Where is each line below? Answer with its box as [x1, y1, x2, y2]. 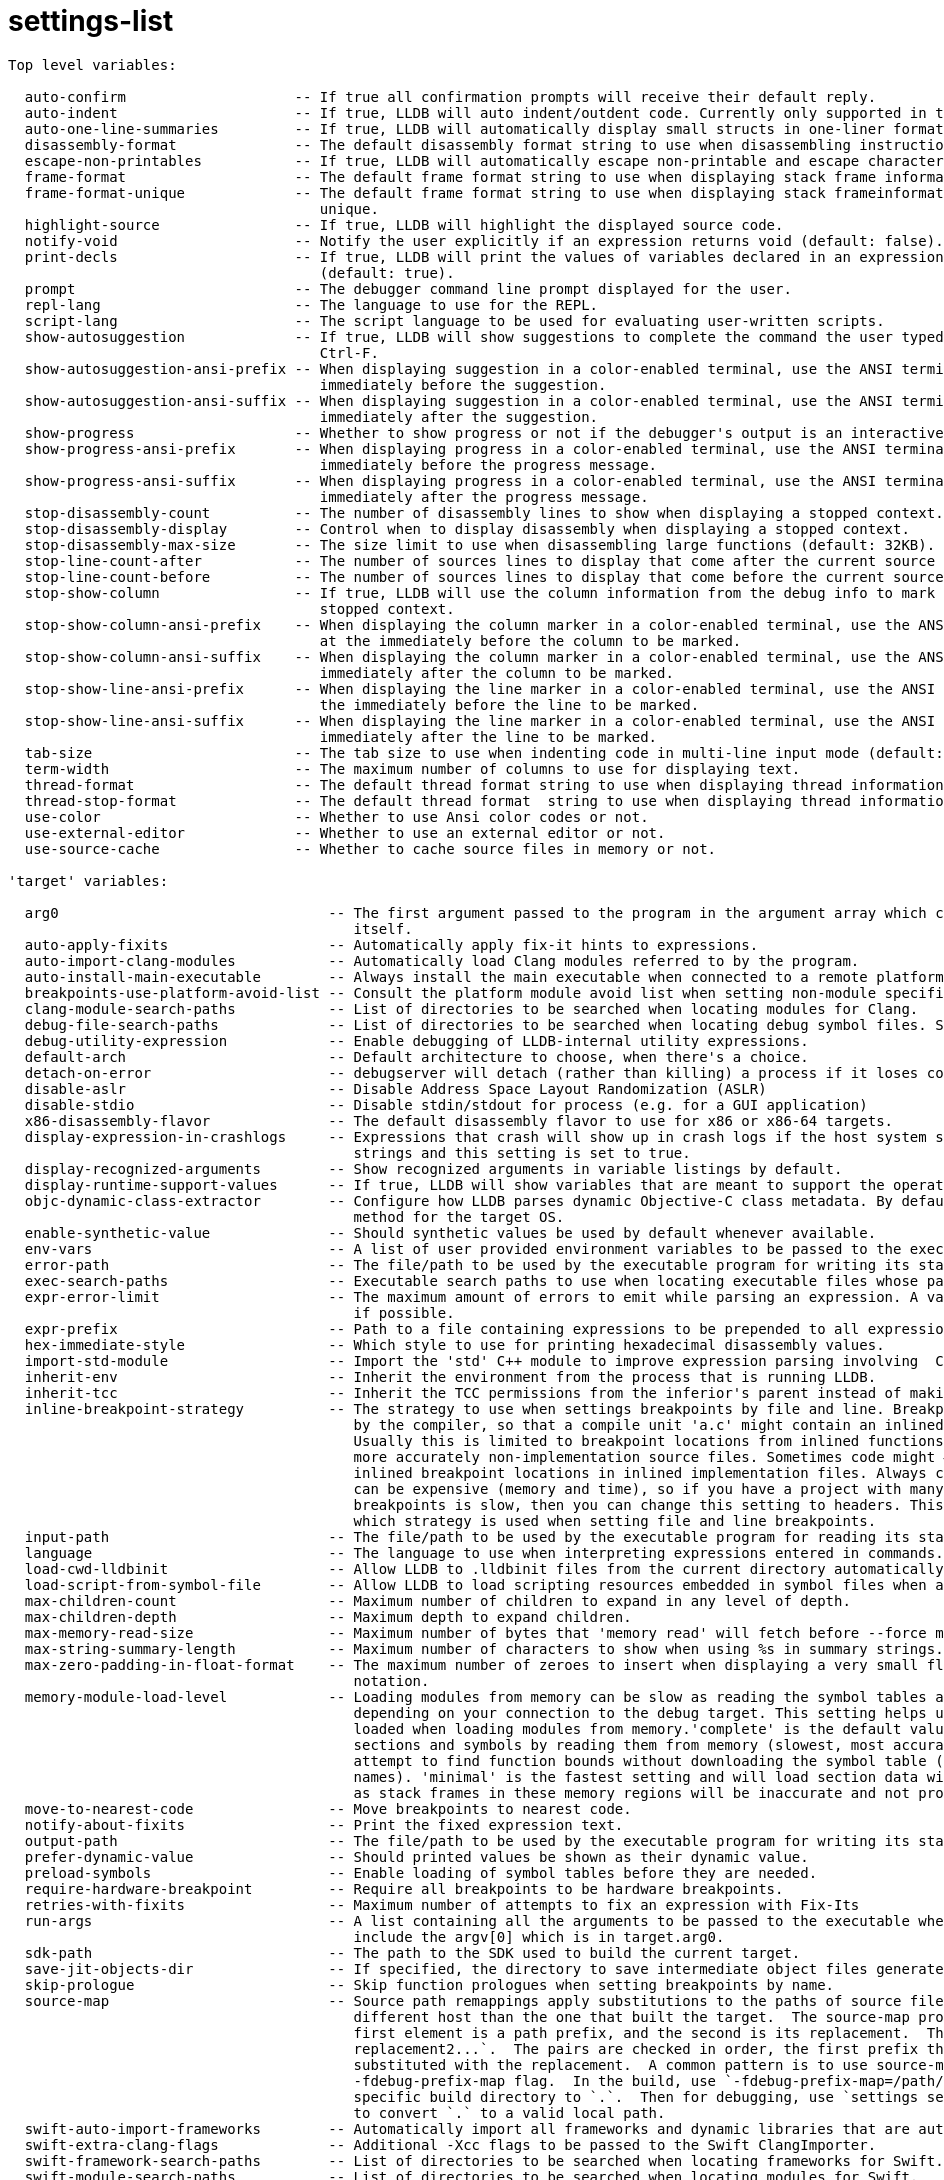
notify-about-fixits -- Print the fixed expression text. [24, 1816, 624, 1833]
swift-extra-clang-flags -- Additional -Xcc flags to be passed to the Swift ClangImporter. [24, 2136, 877, 2153]
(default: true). [319, 264, 455, 281]
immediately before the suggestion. [319, 376, 607, 393]
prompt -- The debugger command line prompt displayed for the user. [24, 280, 792, 297]
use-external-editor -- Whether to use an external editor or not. [24, 824, 666, 841]
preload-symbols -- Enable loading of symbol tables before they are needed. [24, 1864, 818, 1881]
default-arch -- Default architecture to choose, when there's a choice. [24, 1048, 809, 1065]
